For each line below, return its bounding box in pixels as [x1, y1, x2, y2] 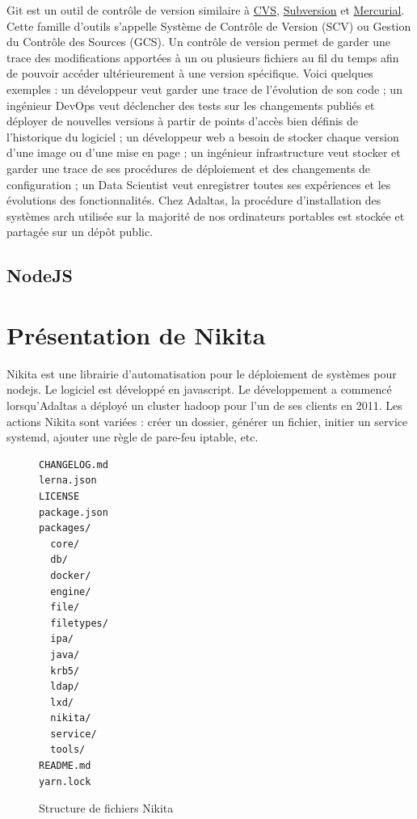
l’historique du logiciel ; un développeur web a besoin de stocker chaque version [6, 128, 399, 145]
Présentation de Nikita [6, 318, 266, 351]
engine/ [50, 585, 91, 597]
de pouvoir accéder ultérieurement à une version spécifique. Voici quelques [6, 65, 373, 82]
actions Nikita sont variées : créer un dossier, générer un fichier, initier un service [6, 412, 408, 429]
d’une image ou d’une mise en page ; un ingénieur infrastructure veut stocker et [6, 144, 401, 161]
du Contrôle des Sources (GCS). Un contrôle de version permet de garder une [6, 33, 391, 50]
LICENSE [39, 490, 80, 502]
